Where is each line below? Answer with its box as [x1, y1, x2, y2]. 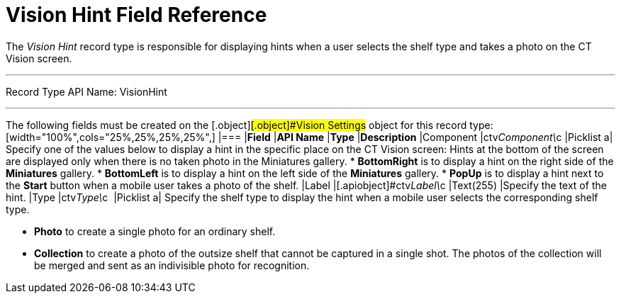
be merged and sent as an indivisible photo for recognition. [34, 259, 310, 271]
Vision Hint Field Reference [6, 3, 267, 27]
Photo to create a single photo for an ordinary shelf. [34, 225, 276, 237]
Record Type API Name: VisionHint [6, 85, 167, 98]
